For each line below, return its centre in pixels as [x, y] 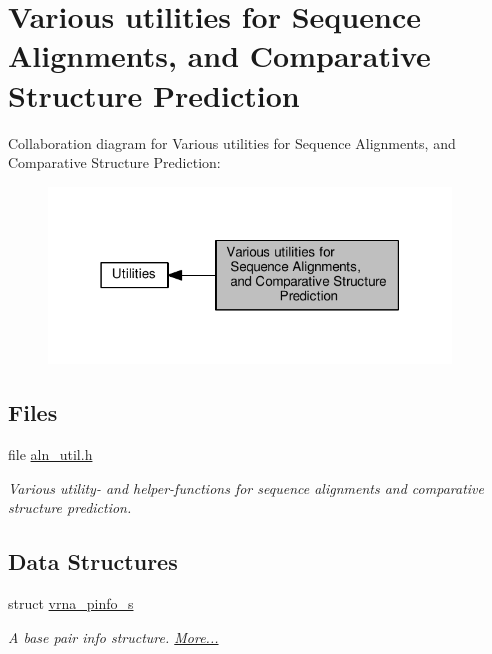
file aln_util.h [50, 454]
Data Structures [93, 561]
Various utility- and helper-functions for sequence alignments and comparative [246, 487]
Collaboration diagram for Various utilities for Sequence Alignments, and [232, 142]
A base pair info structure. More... [113, 636]
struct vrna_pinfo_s [71, 603]
